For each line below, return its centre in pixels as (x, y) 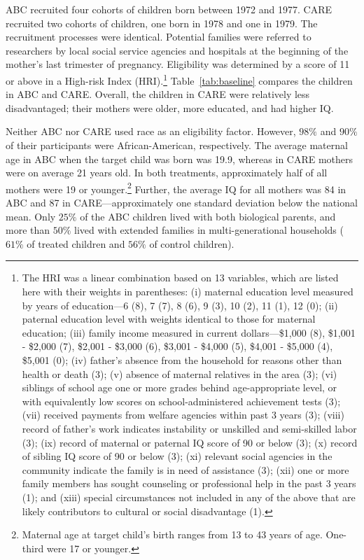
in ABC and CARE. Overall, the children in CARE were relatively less (158, 94)
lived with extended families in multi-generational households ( (209, 230)
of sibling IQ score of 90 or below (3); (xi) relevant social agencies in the (177, 456)
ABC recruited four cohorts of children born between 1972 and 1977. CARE (169, 9)
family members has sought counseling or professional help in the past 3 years (189, 483)
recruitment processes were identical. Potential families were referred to (159, 37)
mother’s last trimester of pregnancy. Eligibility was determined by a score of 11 (178, 64)
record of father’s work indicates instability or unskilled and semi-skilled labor (189, 428)
